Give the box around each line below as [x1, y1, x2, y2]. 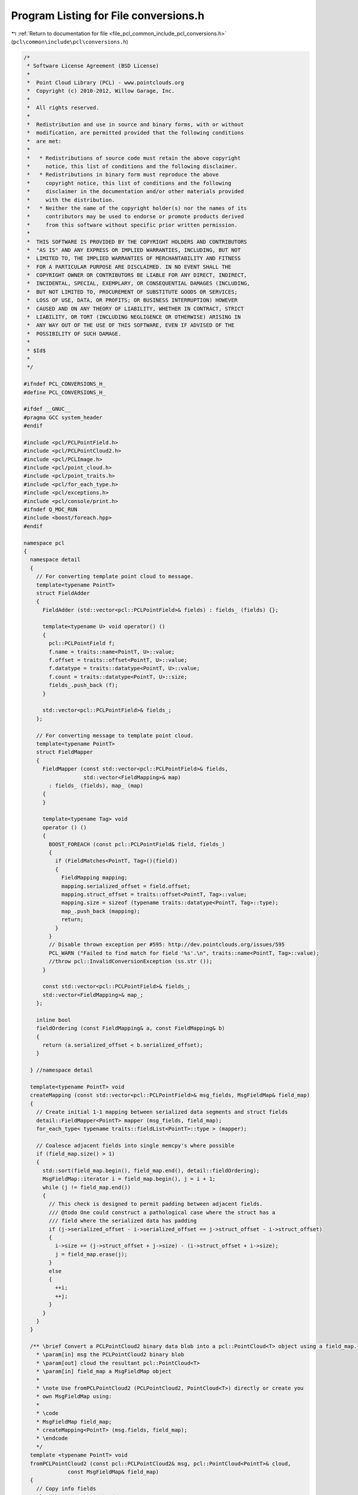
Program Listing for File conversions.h [11, 9, 205, 22]
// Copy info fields [36, 1485, 97, 1492]
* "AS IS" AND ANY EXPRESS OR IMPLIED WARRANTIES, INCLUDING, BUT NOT [27, 246, 241, 254]
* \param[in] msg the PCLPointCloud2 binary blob [36, 1351, 184, 1358]
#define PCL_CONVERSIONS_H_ [23, 389, 106, 396]
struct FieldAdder [36, 590, 90, 596]
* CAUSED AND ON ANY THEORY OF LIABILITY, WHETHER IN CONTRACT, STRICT [27, 305, 244, 312]
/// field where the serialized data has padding [48, 1218, 197, 1224]
